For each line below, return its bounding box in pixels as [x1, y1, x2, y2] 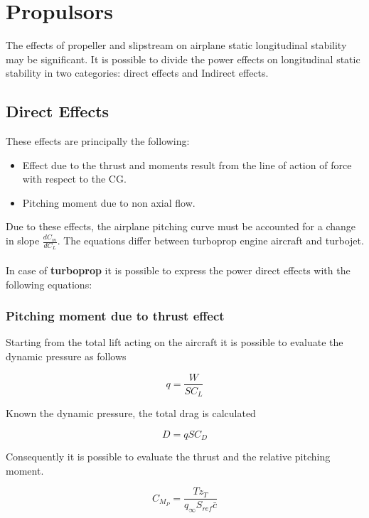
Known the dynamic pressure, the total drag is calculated [6, 406, 256, 421]
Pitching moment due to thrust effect [6, 307, 225, 325]
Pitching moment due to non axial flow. [22, 195, 196, 210]
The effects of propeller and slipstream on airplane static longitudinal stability [6, 38, 347, 53]
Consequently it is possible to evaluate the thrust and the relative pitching [6, 449, 331, 464]
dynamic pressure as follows [6, 348, 127, 363]
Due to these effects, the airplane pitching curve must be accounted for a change [6, 219, 356, 234]
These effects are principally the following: [6, 134, 190, 149]
